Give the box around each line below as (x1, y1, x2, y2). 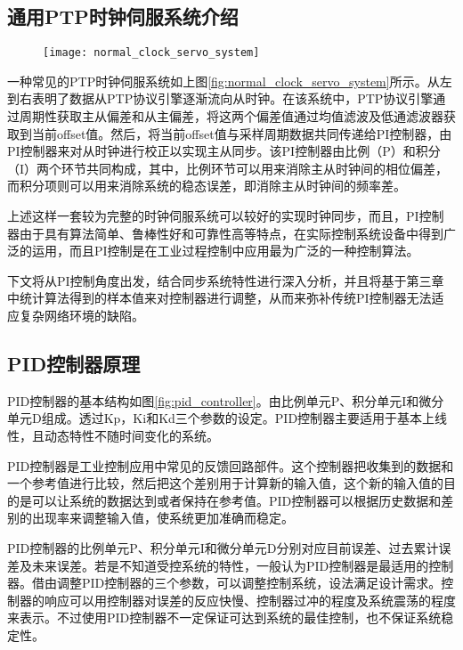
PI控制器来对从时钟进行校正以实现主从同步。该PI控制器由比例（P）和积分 (7, 142, 441, 160)
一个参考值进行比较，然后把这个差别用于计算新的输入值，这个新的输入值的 (7, 474, 443, 492)
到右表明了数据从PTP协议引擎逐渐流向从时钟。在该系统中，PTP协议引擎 (7, 89, 434, 108)
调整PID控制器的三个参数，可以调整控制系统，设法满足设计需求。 (56, 573, 442, 592)
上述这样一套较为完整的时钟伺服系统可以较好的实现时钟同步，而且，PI (7, 207, 419, 225)
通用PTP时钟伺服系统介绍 (7, 3, 239, 30)
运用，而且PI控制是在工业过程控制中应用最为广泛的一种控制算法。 (31, 241, 419, 260)
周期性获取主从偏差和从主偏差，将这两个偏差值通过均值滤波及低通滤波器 (19, 107, 443, 126)
